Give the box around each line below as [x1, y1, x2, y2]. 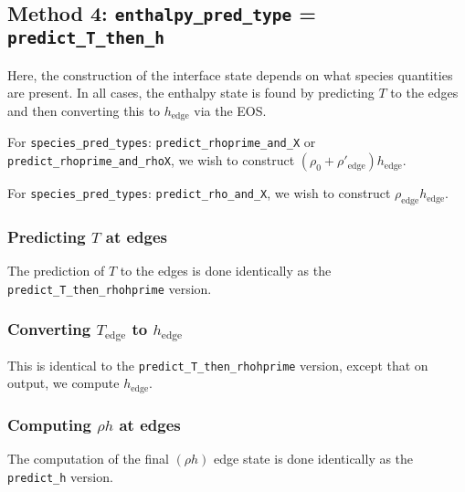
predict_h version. [7, 466, 113, 486]
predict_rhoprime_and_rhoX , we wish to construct [7, 151, 295, 170]
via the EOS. [194, 100, 267, 120]
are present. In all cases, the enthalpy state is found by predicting [7, 83, 375, 102]
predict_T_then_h [7, 28, 164, 48]
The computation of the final [7, 448, 169, 467]
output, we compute [7, 373, 120, 393]
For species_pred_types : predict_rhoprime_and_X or [7, 132, 316, 152]
